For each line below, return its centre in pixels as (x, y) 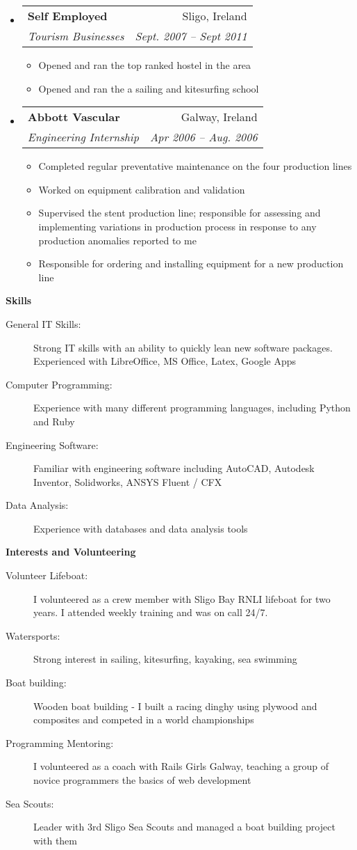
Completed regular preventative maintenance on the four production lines (195, 166)
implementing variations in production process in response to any (177, 226)
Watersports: (33, 635)
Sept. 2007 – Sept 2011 (191, 36)
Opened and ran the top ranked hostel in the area (145, 65)
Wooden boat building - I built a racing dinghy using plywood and (175, 706)
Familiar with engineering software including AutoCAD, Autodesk (174, 468)
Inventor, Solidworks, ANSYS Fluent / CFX (128, 481)
